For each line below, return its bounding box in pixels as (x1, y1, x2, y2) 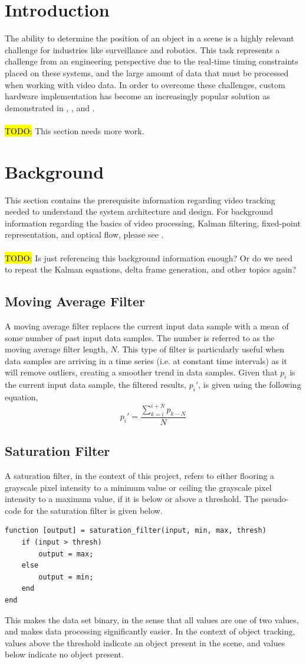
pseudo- (261, 493, 289, 505)
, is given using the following (198, 378, 301, 391)
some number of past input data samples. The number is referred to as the (5, 331, 275, 344)
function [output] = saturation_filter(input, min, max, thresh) (5, 526, 266, 535)
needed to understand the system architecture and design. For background (5, 205, 273, 218)
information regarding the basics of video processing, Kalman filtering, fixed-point (5, 216, 301, 229)
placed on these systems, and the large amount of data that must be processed (5, 66, 289, 79)
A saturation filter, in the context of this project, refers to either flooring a (5, 469, 275, 482)
